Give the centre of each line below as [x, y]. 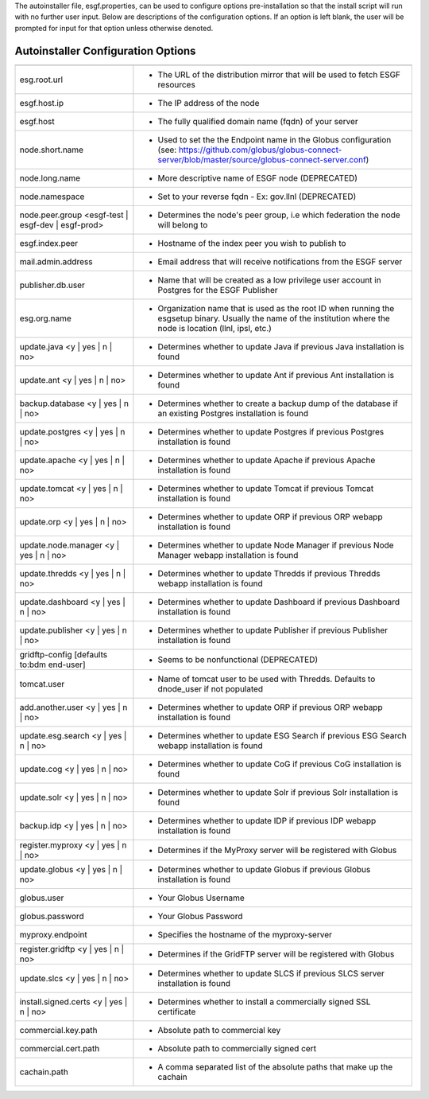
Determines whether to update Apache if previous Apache [267, 460]
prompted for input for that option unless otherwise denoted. [114, 28]
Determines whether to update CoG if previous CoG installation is [280, 764]
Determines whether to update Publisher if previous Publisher [273, 630]
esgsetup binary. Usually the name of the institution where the [274, 318]
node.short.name [51, 150]
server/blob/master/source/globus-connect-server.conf [262, 159]
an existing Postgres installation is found [233, 413]
